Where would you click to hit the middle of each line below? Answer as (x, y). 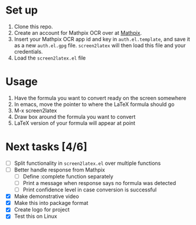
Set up (22, 10)
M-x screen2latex (35, 110)
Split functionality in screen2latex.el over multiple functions (87, 163)
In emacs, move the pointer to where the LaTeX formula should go (94, 104)
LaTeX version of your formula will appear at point (75, 123)
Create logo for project (42, 210)
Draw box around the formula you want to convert (75, 117)
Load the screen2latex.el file (50, 58)
